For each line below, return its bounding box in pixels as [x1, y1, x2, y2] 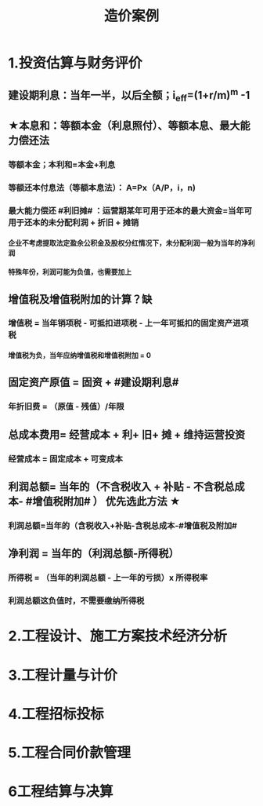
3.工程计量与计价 [8, 666, 117, 684]
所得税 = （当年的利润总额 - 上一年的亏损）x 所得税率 [8, 572, 208, 583]
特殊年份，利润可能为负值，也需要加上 [8, 268, 131, 277]
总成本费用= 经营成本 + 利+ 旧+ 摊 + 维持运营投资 [8, 428, 246, 441]
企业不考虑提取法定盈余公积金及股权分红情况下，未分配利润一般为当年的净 [8, 238, 248, 247]
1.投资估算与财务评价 [8, 54, 142, 72]
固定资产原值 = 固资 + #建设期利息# [8, 376, 179, 389]
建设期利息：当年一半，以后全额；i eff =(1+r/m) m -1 [8, 86, 250, 104]
